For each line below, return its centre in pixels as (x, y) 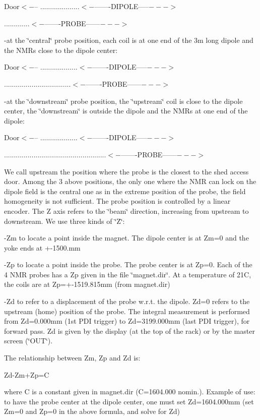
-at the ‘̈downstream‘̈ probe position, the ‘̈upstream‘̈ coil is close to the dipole (123, 101)
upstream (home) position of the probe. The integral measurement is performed (127, 311)
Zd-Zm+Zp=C (27, 374)
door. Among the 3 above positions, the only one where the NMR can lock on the (130, 181)
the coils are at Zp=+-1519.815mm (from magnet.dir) (87, 284)
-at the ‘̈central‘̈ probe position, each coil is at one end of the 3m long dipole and (129, 40)
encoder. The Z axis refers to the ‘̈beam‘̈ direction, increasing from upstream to (126, 211)
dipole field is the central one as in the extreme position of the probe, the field (125, 191)
